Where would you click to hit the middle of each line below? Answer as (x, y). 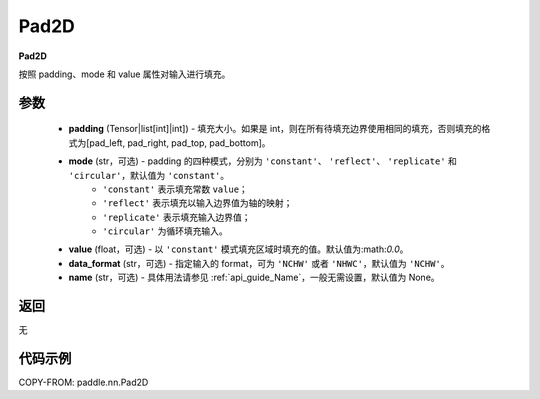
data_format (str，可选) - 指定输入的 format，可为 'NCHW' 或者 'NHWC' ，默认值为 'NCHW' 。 (259, 263)
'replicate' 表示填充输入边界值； (176, 217)
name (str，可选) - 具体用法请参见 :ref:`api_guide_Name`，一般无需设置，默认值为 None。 (254, 277)
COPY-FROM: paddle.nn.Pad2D (83, 382)
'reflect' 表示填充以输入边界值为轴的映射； (197, 203)
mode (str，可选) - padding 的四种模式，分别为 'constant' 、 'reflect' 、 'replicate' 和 (262, 161)
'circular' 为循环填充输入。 (165, 231)
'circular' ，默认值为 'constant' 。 (149, 175)
